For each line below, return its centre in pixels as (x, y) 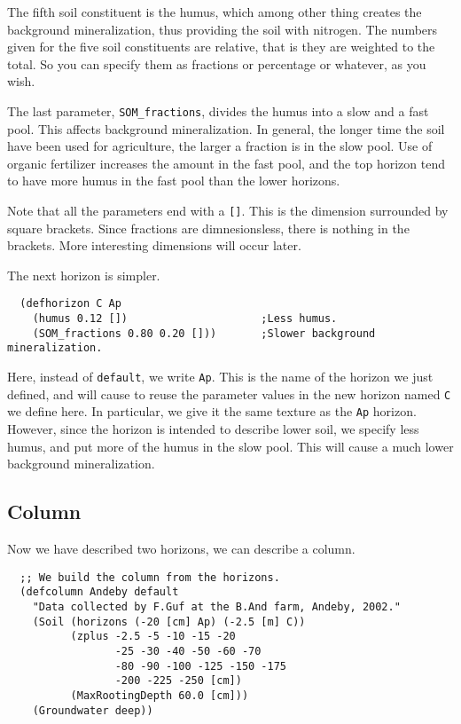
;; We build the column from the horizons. (150, 577)
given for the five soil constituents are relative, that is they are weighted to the (221, 47)
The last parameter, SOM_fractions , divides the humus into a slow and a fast (218, 110)
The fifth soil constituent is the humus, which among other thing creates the (215, 12)
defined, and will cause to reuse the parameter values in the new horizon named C (229, 393)
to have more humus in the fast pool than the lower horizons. (174, 181)
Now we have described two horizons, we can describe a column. (181, 549)
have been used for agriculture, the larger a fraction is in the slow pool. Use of (220, 146)
